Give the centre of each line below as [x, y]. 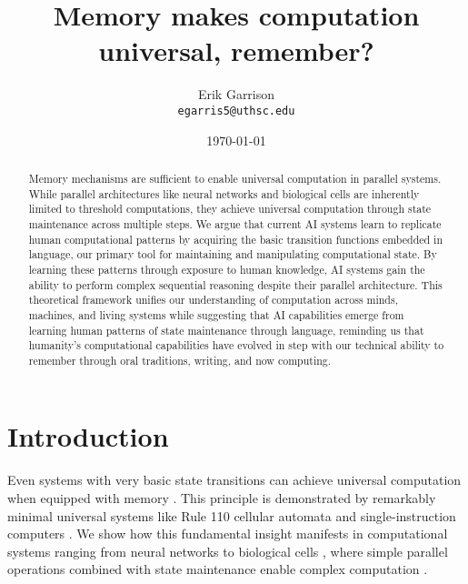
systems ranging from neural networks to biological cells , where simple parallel [228, 551]
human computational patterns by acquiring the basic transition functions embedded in [236, 239]
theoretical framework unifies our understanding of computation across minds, [213, 300]
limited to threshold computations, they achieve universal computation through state [230, 209]
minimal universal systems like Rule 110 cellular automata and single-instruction [232, 515]
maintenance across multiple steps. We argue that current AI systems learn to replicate [235, 223]
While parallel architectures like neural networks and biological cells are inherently [224, 193]
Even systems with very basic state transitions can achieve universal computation [234, 480]
